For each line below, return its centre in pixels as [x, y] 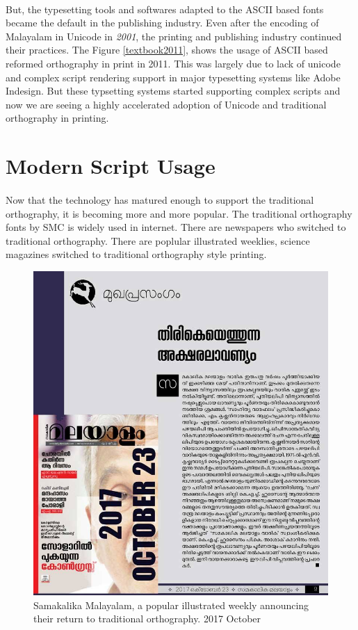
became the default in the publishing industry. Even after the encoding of [162, 23]
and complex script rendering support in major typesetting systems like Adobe [173, 77]
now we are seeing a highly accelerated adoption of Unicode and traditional [166, 104]
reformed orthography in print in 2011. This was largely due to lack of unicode [173, 63]
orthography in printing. [57, 118]
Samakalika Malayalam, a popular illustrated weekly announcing [171, 605]
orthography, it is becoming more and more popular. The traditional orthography [179, 213]
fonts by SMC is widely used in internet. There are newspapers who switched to [176, 227]
